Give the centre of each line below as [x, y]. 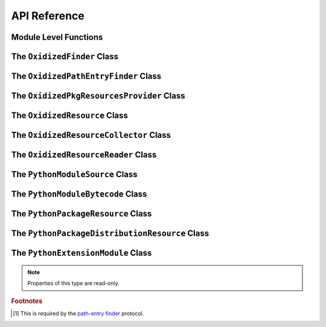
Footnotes [27, 301]
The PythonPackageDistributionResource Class [110, 234]
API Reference [48, 16]
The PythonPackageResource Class [81, 214]
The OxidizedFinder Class [65, 57]
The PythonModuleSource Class [75, 174]
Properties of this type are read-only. [74, 283]
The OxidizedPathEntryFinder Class [86, 76]
